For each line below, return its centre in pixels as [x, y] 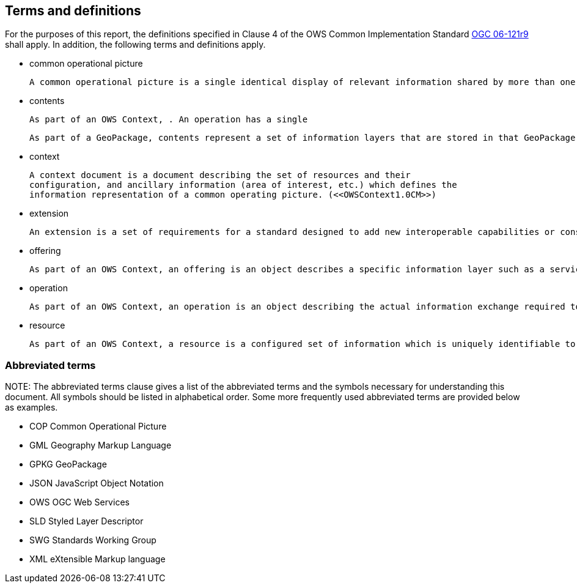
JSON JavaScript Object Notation [97, 483]
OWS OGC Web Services [79, 502]
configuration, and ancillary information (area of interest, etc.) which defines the [243, 185]
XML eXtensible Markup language [97, 559]
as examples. [31, 408]
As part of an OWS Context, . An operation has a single [169, 120]
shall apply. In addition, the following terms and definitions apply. [135, 45]
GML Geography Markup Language [101, 445]
